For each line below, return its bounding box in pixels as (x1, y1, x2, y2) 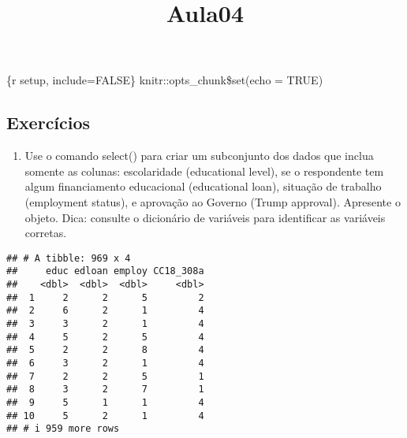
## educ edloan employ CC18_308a (6, 265, 204, 277)
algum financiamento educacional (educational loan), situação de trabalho (24, 178, 382, 195)
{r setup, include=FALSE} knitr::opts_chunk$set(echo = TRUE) (6, 72, 323, 88)
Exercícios (6, 110, 91, 135)
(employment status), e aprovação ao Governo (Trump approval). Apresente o (24, 193, 401, 210)
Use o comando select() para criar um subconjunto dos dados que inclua (24, 147, 374, 164)
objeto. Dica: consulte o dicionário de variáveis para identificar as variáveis (24, 209, 386, 225)
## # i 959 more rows (6, 423, 120, 435)
